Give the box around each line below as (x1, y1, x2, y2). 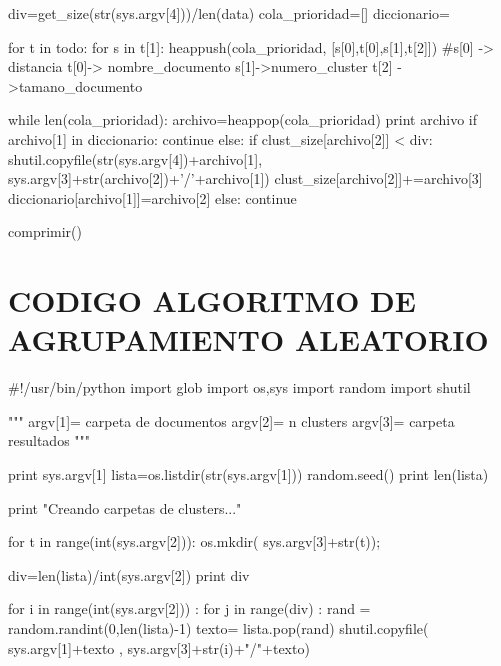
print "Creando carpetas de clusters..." (8, 497, 242, 518)
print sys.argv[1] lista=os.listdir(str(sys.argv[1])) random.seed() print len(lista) (8, 464, 489, 485)
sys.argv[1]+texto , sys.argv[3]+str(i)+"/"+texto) (8, 637, 310, 658)
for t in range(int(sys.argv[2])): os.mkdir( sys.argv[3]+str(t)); (8, 531, 381, 552)
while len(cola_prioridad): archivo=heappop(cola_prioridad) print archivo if (8, 109, 477, 130)
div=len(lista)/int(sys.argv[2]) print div (8, 564, 250, 585)
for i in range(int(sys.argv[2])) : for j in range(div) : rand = (8, 598, 371, 619)
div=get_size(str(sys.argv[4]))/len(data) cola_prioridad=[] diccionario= (8, 3, 450, 23)
